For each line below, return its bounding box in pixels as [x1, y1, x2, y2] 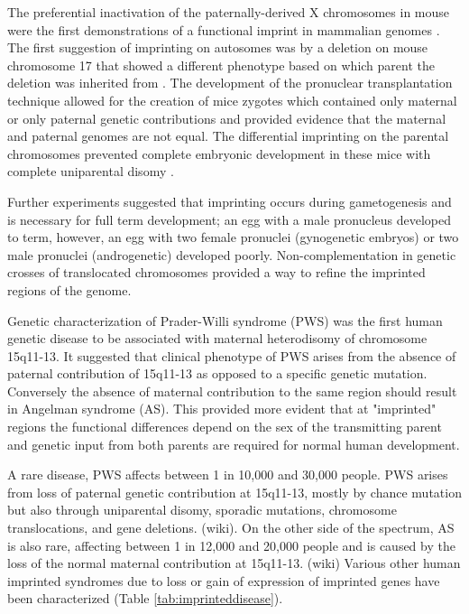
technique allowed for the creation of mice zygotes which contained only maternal [7, 90, 457, 109]
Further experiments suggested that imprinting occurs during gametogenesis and [7, 191, 452, 210]
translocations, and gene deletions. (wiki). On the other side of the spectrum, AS [7, 518, 455, 537]
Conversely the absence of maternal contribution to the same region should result [7, 381, 457, 400]
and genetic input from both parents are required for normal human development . [7, 434, 460, 453]
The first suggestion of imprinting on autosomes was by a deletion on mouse [7, 38, 428, 57]
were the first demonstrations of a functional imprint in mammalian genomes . [7, 20, 440, 39]
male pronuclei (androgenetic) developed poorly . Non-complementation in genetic [7, 245, 456, 264]
